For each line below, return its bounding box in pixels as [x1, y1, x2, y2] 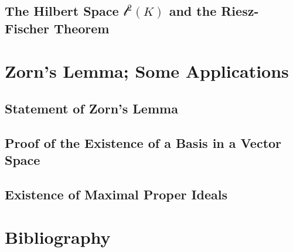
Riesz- [221, 2, 259, 20]
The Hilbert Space [5, 2, 119, 20]
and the [169, 2, 217, 20]
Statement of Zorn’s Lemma [5, 99, 178, 117]
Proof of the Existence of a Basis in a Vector [5, 133, 282, 151]
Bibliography [5, 225, 111, 249]
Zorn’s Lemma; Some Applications [5, 59, 289, 83]
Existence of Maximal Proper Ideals [5, 185, 228, 203]
